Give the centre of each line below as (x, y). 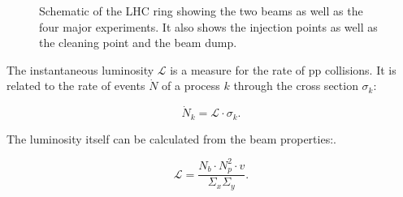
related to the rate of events (76, 86)
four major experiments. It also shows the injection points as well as (208, 26)
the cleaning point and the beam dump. (138, 43)
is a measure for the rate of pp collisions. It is (283, 69)
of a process (191, 86)
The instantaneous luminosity (80, 69)
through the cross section (296, 86)
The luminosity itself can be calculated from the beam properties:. (171, 138)
